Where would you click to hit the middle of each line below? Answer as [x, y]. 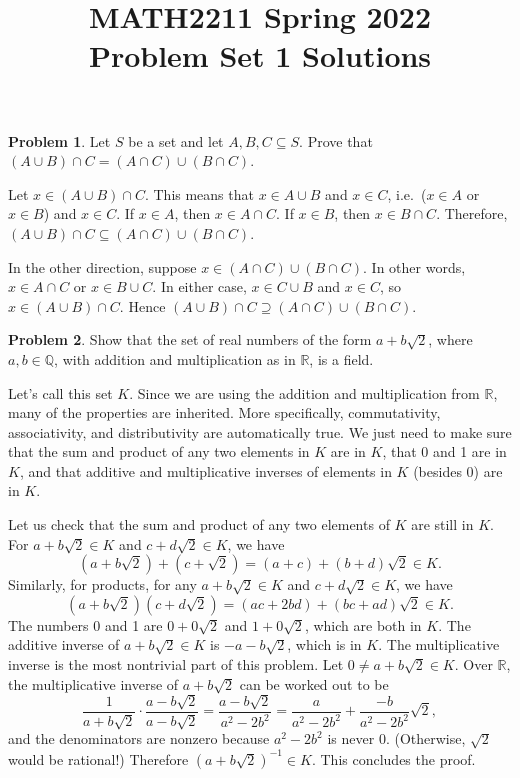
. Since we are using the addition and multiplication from [304, 392]
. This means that [199, 193]
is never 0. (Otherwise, [396, 738]
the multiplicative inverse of [93, 683]
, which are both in [363, 624]
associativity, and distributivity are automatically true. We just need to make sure [260, 431]
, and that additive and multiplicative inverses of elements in [205, 470]
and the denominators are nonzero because [139, 738]
